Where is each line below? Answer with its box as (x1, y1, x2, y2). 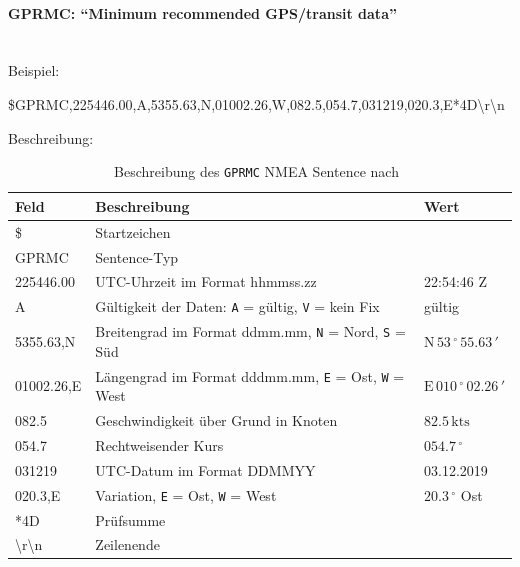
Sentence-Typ (95, 246, 179, 267)
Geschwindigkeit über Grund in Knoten (95, 410, 338, 431)
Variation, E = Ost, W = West (95, 484, 277, 505)
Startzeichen (95, 221, 171, 242)
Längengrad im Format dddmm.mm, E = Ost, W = (95, 365, 405, 386)
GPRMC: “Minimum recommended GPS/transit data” (8, 2, 397, 23)
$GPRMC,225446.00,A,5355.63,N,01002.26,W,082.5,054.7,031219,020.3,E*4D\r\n (8, 93, 505, 114)
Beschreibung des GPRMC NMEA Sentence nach (114, 161, 399, 182)
